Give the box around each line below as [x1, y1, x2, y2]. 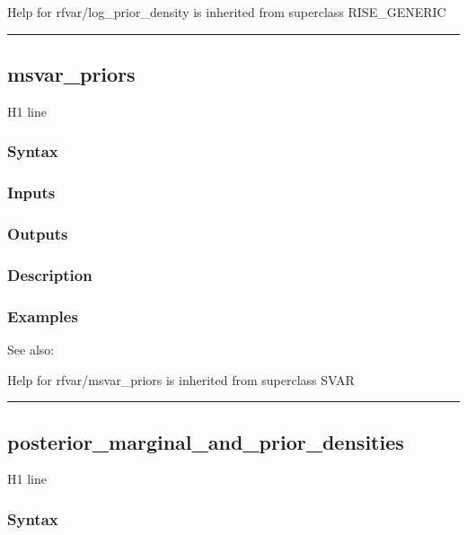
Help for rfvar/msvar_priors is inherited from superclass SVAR [7, 370, 355, 389]
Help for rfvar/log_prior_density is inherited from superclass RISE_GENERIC [7, 3, 446, 21]
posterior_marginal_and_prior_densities [7, 427, 404, 455]
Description [7, 263, 93, 285]
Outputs [7, 223, 68, 244]
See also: [7, 339, 55, 358]
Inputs [7, 181, 56, 204]
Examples [7, 304, 78, 327]
